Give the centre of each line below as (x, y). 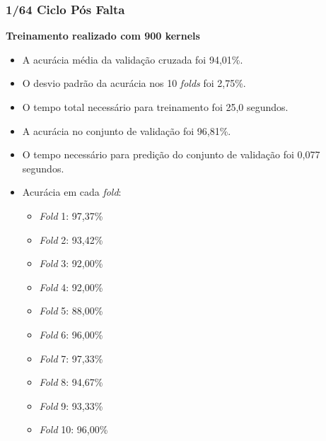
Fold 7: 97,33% (71, 358)
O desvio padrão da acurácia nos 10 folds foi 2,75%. (134, 83)
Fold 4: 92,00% (71, 287)
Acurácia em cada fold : (72, 192)
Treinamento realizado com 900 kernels (103, 36)
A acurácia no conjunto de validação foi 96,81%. (127, 130)
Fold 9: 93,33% (71, 405)
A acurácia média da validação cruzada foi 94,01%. (133, 59)
